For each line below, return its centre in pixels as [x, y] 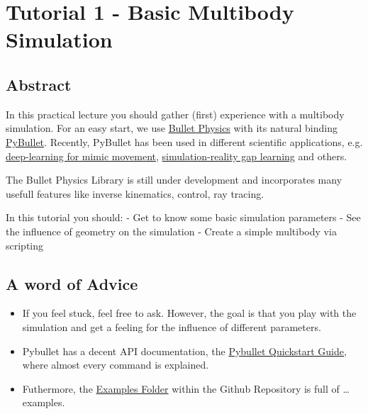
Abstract [39, 84]
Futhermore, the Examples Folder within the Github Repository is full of [181, 388]
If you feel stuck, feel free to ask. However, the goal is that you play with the [189, 313]
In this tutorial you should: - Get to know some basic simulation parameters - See [183, 217]
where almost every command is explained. [116, 365]
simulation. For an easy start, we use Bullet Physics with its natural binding [172, 128]
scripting [25, 245]
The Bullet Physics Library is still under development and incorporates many [174, 180]
